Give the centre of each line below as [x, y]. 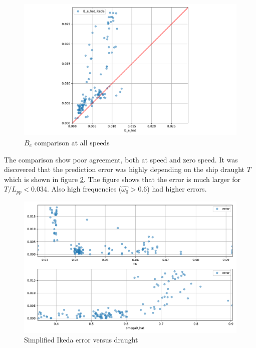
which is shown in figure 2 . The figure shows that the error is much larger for [122, 179]
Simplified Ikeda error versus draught [81, 340]
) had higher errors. [177, 189]
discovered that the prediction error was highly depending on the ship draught [124, 169]
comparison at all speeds [72, 142]
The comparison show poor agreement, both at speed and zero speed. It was [121, 159]
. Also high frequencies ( [84, 189]
